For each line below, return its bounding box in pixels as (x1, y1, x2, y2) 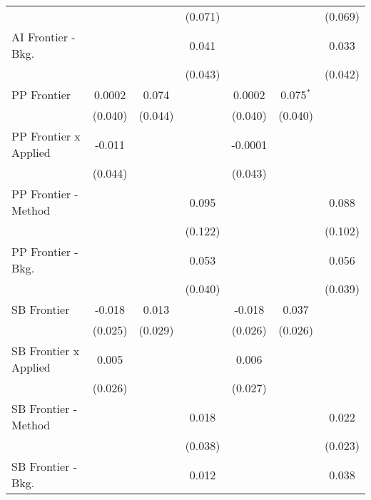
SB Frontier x (11, 342, 80, 359)
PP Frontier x (11, 128, 81, 144)
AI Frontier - (11, 29, 76, 45)
